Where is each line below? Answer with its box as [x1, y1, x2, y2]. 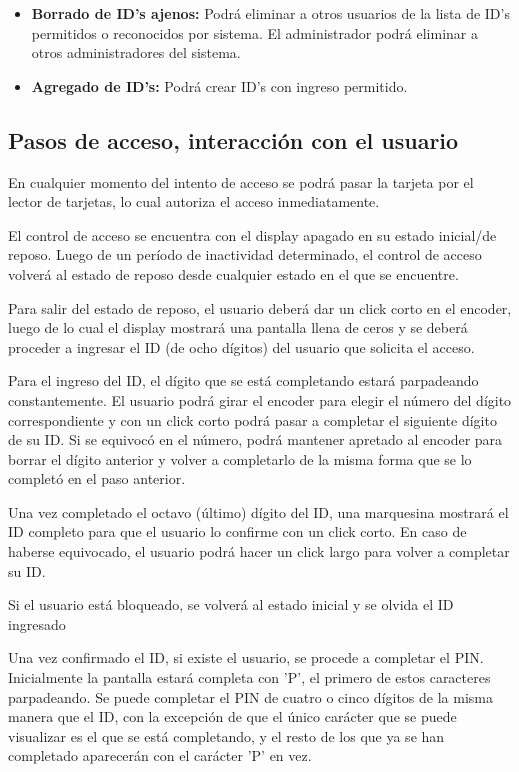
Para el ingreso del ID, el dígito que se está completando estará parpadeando [8, 370, 479, 391]
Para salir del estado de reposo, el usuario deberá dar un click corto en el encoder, [8, 297, 512, 318]
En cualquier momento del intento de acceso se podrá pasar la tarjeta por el [8, 171, 474, 192]
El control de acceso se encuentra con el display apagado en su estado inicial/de [8, 224, 497, 245]
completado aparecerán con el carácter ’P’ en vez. [8, 745, 312, 766]
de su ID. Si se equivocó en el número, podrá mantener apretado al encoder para [8, 429, 503, 450]
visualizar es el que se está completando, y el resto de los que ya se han [8, 725, 445, 746]
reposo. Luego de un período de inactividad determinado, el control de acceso [8, 244, 482, 265]
